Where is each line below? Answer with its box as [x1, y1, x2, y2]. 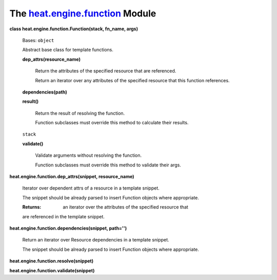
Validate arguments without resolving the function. [35, 152, 142, 159]
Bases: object [22, 37, 54, 43]
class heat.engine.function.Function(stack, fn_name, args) [9, 26, 138, 32]
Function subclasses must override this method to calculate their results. [35, 120, 189, 126]
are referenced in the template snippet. [22, 213, 105, 219]
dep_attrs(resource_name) [22, 56, 81, 62]
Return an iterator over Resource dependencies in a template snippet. [22, 237, 169, 243]
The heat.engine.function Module [9, 8, 156, 19]
